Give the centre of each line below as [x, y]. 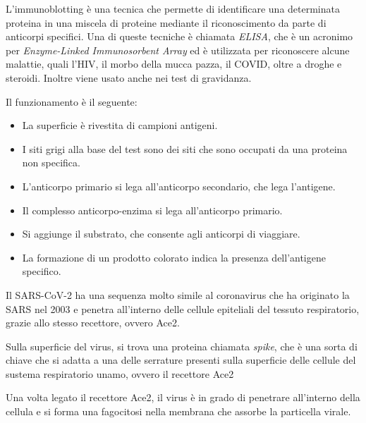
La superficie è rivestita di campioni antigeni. [120, 125]
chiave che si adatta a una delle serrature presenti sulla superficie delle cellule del [181, 360]
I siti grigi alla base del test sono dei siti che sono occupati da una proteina [185, 148]
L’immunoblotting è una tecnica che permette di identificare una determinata [173, 8]
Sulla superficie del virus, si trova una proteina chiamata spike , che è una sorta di [182, 346]
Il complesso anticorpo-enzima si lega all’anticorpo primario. [152, 210]
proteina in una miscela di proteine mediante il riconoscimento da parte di [166, 22]
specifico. [42, 271]
